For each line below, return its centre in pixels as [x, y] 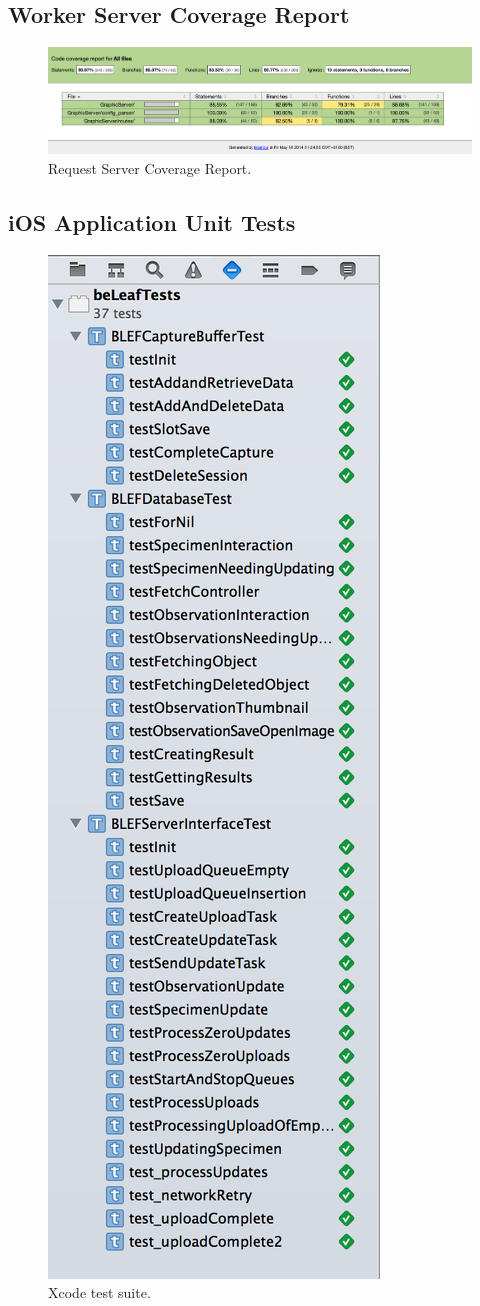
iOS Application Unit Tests [152, 221]
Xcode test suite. [99, 1292]
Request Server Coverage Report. [150, 167]
